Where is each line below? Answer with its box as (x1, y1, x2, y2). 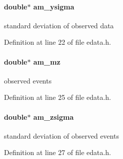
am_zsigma (33, 111, 74, 122)
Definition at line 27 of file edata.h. (4, 147, 111, 158)
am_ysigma (33, 1, 75, 11)
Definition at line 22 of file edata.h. (4, 37, 111, 47)
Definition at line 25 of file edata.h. (4, 92, 111, 102)
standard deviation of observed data (4, 20, 114, 30)
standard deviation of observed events (4, 130, 119, 141)
